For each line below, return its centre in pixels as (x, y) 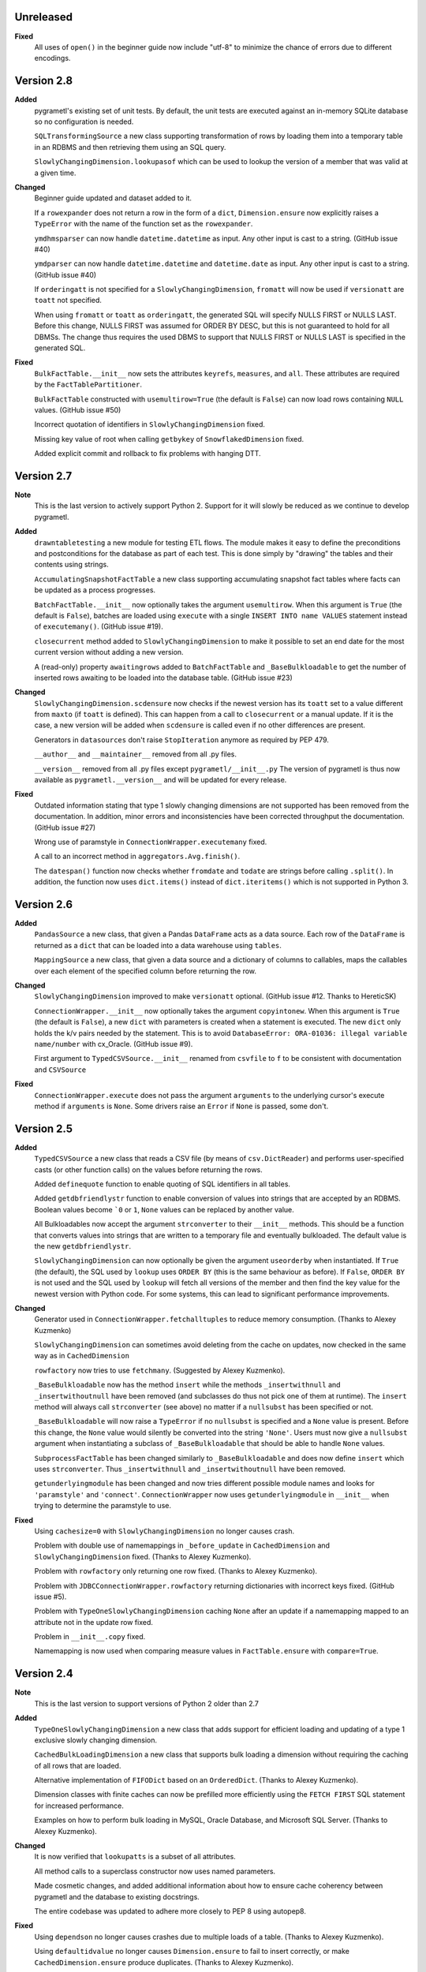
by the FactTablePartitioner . (88, 385)
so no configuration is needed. (84, 121)
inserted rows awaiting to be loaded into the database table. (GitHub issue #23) (164, 678)
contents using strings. (72, 565)
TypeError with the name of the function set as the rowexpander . (144, 224)
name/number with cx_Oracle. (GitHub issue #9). (114, 1044)
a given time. (55, 173)
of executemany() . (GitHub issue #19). (99, 626)
